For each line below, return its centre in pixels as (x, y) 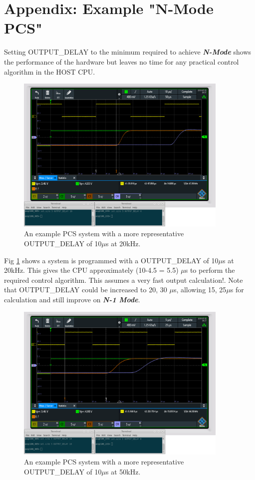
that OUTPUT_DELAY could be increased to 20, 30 (86, 290)
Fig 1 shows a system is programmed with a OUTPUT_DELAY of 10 (111, 260)
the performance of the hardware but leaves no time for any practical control (122, 61)
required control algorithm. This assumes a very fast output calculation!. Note (124, 280)
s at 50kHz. (123, 471)
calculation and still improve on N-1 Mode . (72, 299)
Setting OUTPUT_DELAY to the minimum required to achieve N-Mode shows (128, 52)
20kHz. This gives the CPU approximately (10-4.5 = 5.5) (91, 270)
